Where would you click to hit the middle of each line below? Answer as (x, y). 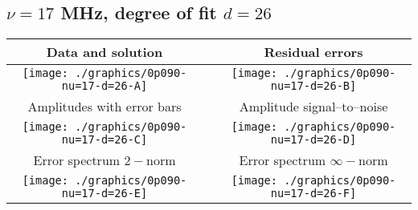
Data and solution (104, 52)
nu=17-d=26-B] (313, 86)
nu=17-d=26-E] (104, 194)
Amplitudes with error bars (104, 107)
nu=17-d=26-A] (104, 86)
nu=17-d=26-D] (313, 140)
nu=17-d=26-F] (313, 194)
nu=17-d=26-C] (104, 140)
